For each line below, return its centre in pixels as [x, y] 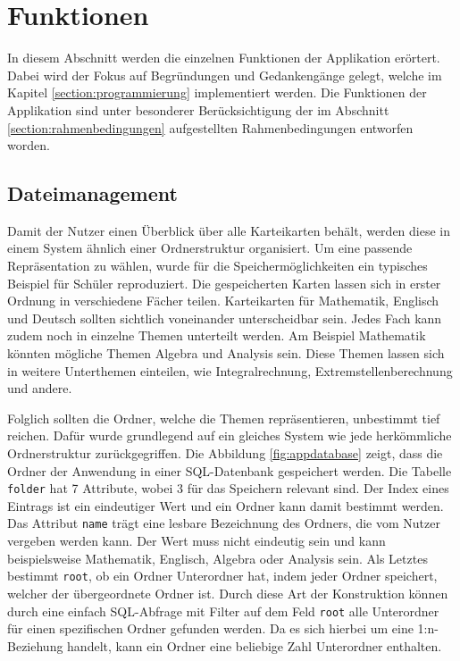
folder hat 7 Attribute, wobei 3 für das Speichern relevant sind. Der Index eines [228, 488]
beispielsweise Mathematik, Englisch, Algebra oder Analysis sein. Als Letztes [217, 558]
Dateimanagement [92, 193]
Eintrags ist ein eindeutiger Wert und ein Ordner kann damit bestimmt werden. [226, 505]
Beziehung [35, 645]
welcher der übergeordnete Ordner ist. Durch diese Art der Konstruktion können [228, 593]
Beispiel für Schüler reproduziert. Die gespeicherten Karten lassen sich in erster [224, 283]
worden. [29, 145]
